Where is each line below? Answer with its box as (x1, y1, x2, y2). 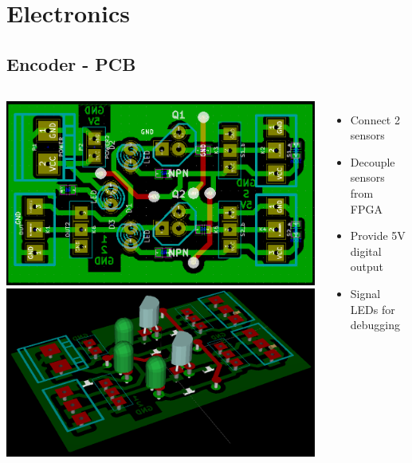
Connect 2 (350, 111, 400, 128)
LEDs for (350, 300, 395, 317)
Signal (350, 284, 381, 301)
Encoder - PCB (6, 51, 136, 76)
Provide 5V (350, 227, 406, 244)
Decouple (350, 153, 395, 170)
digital (350, 242, 382, 259)
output (350, 258, 384, 275)
